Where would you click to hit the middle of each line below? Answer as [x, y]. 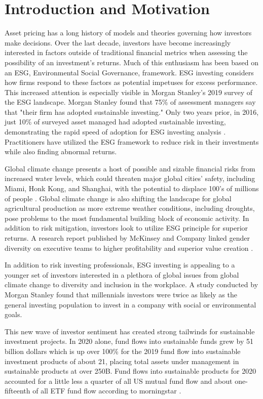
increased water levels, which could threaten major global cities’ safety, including [130, 178]
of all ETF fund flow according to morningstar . [107, 391]
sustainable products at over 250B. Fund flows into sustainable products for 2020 [130, 371]
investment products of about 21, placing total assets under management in [122, 361]
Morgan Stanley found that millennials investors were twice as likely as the [121, 294]
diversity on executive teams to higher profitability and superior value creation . [129, 248]
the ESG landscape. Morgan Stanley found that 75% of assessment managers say [130, 102]
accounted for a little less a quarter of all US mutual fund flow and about [119, 381]
